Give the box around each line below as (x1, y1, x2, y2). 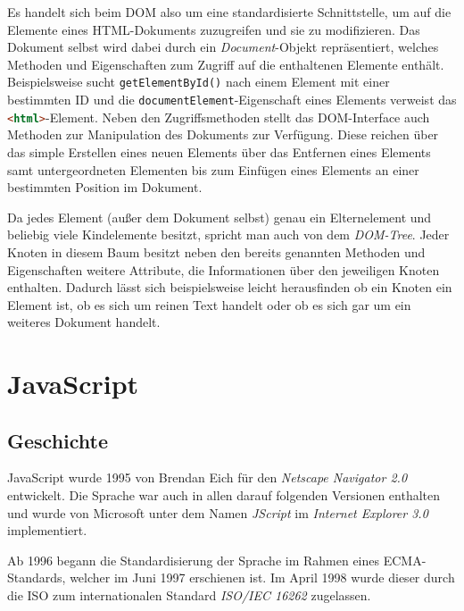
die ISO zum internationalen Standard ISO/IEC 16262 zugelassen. (7, 586, 371, 605)
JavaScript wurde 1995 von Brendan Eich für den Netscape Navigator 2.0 (7, 468, 408, 487)
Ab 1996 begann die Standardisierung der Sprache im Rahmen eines (7, 550, 380, 569)
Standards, (7, 568, 66, 587)
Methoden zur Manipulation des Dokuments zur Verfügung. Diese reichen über (7, 125, 439, 144)
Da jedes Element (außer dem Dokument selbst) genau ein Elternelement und (7, 207, 432, 226)
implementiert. (7, 521, 87, 540)
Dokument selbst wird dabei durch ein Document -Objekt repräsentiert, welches (7, 38, 439, 56)
